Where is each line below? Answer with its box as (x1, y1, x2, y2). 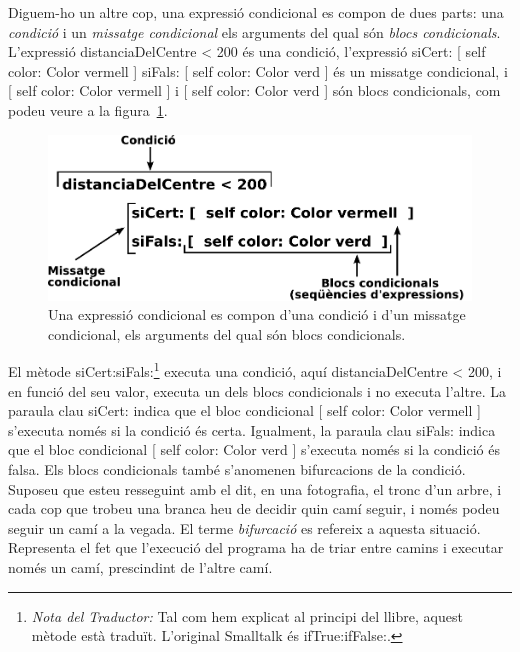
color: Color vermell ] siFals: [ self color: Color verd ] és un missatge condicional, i (8, 60, 508, 81)
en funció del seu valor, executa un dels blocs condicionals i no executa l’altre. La (8, 380, 506, 401)
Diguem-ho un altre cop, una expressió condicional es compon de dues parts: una (8, 2, 504, 22)
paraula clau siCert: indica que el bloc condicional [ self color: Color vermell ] (8, 400, 481, 421)
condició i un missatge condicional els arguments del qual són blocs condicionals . (8, 21, 501, 42)
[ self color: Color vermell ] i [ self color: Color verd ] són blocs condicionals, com (8, 80, 501, 101)
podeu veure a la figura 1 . (8, 99, 168, 120)
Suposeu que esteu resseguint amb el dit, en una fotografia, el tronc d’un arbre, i (8, 478, 502, 499)
